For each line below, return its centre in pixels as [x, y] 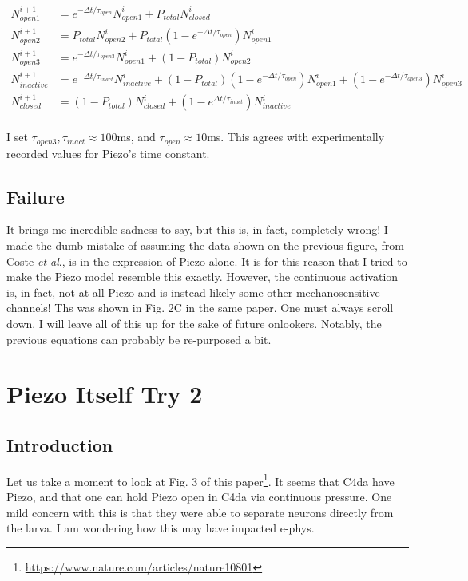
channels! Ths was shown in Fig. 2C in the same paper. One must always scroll [200, 308]
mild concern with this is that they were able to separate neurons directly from [200, 512]
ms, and [136, 137]
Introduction [60, 444]
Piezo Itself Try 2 [105, 394]
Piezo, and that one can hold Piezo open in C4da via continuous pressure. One [199, 496]
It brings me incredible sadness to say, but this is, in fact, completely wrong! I [197, 229]
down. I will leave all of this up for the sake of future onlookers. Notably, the [194, 323]
